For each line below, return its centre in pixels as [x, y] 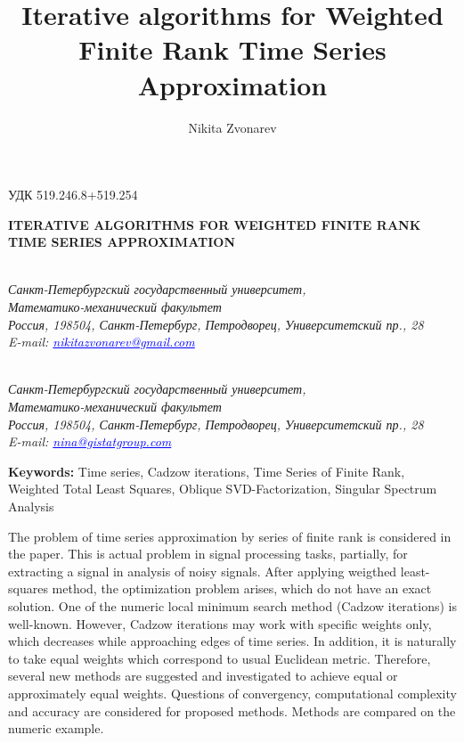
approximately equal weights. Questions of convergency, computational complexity [232, 693]
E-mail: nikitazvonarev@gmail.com [102, 342]
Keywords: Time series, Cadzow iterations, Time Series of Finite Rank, [207, 471]
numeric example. [56, 728]
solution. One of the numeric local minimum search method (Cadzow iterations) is [233, 605]
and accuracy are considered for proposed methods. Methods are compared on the [232, 710]
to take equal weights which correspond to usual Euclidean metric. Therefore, [220, 658]
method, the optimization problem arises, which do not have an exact [242, 588]
